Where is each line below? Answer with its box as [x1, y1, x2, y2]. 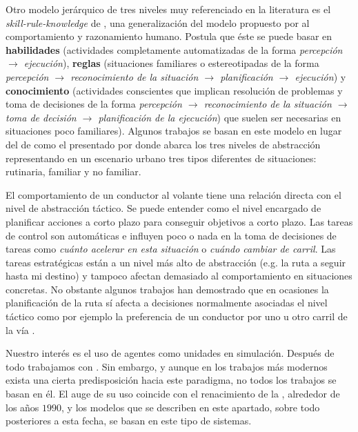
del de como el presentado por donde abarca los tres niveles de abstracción [6, 137, 321, 151]
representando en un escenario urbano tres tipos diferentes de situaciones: [6, 150, 317, 165]
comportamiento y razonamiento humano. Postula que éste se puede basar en [6, 29, 332, 43]
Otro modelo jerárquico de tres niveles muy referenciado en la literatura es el [6, 2, 331, 16]
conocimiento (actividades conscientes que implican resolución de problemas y [6, 83, 343, 97]
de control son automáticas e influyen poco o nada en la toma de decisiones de [6, 228, 337, 242]
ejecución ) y [295, 69, 346, 84]
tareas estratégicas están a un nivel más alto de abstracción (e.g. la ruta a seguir [6, 255, 346, 269]
